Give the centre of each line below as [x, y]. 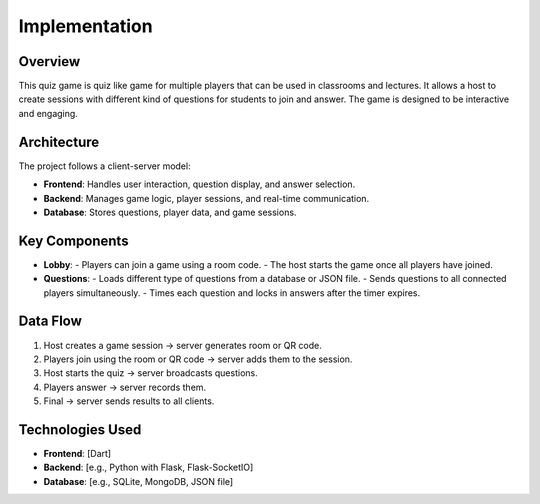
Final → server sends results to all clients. [129, 401]
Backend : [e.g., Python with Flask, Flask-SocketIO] [148, 467]
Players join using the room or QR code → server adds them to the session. [198, 359]
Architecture [59, 141]
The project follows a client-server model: [104, 166]
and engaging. [48, 113]
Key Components [73, 240]
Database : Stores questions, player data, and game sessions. [170, 212]
